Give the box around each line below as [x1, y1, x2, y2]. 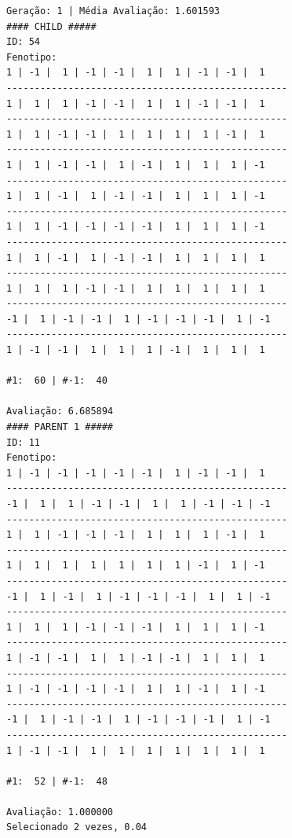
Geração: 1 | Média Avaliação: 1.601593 [6, 6, 221, 17]
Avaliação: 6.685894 [6, 406, 114, 417]
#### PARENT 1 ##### [6, 421, 114, 433]
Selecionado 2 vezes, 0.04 [6, 821, 147, 833]
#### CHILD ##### [6, 20, 97, 32]
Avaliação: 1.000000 [6, 806, 114, 818]
